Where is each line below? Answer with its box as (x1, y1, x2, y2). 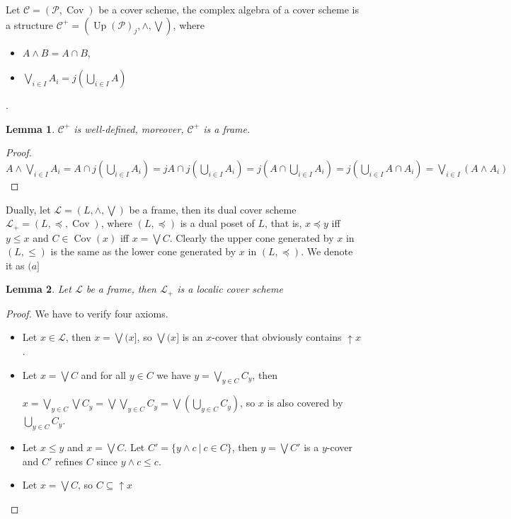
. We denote (301, 244, 353, 259)
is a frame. (203, 121, 251, 136)
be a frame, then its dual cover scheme (129, 202, 297, 216)
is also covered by (267, 395, 343, 410)
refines (55, 453, 84, 468)
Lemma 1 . (6, 121, 55, 136)
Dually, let (6, 202, 51, 216)
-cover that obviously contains (212, 330, 342, 344)
